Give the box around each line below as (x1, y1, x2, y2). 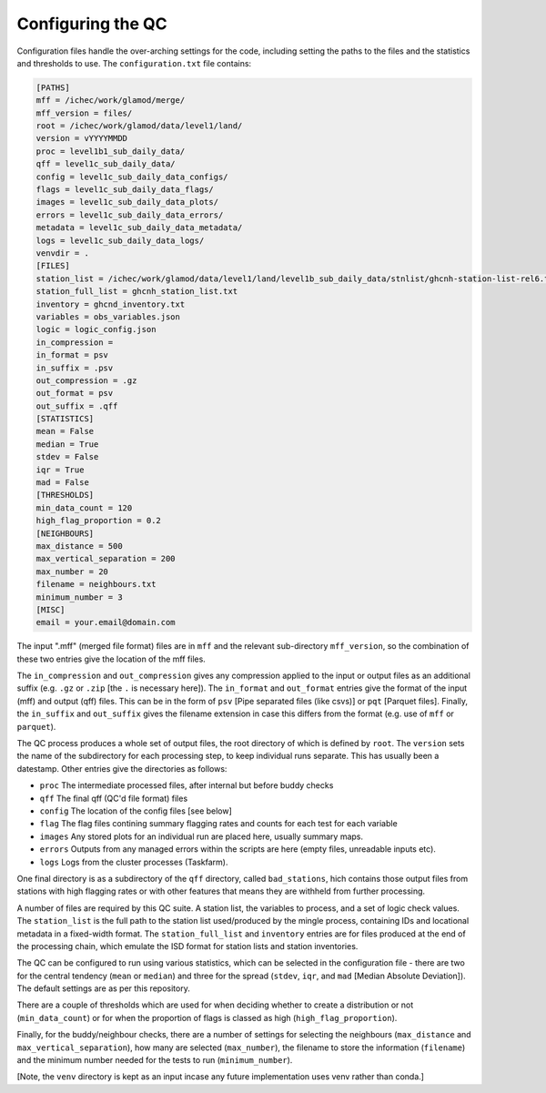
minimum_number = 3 (35, 592, 123, 602)
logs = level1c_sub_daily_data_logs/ (35, 235, 205, 246)
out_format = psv (35, 388, 114, 399)
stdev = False (35, 451, 99, 462)
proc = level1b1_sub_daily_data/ (35, 146, 186, 157)
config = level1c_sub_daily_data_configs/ (35, 171, 228, 182)
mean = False (35, 426, 95, 437)
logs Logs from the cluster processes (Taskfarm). (39, 856, 228, 867)
